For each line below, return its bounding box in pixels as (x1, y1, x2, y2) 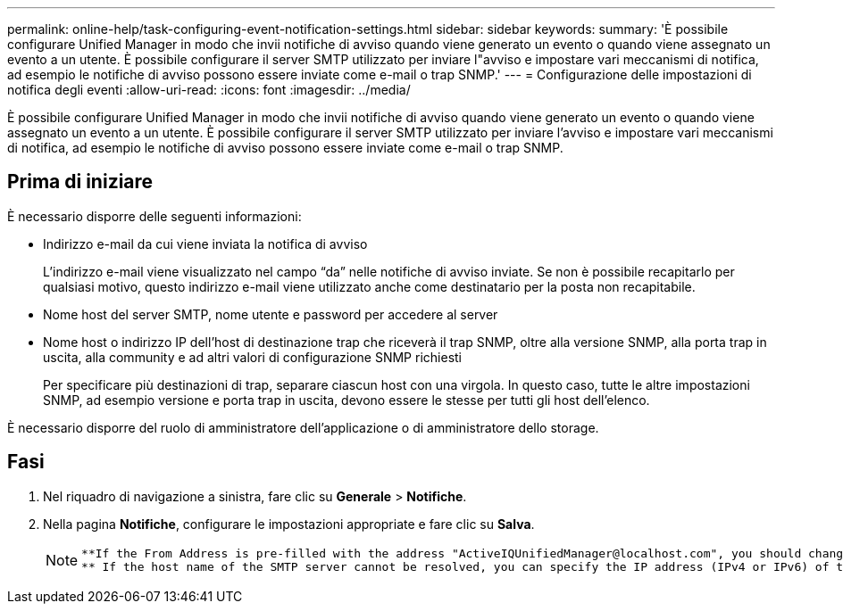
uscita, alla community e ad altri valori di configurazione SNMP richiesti (43, 349, 462, 365)
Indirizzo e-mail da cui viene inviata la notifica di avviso (43, 235, 368, 252)
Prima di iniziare (7, 170, 154, 194)
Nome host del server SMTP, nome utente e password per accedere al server (43, 306, 498, 322)
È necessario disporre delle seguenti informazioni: (7, 208, 302, 224)
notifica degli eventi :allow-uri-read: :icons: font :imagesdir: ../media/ (7, 82, 411, 97)
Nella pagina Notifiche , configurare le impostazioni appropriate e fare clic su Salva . (43, 516, 535, 532)
